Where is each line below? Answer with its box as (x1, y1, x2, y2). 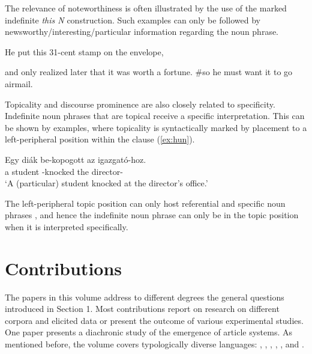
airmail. (5, 77, 33, 90)
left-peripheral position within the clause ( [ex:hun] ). (5, 133, 195, 145)
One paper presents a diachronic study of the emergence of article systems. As (5, 326, 293, 338)
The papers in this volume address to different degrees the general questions (5, 290, 284, 303)
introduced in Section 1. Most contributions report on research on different (5, 302, 280, 315)
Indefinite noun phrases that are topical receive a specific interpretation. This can (5, 109, 305, 122)
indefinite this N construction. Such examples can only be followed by (5, 13, 260, 26)
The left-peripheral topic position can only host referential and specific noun (5, 197, 286, 209)
